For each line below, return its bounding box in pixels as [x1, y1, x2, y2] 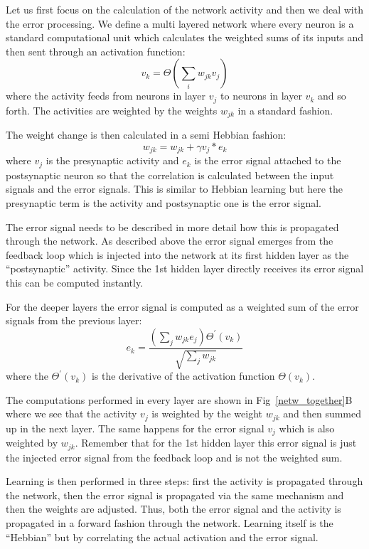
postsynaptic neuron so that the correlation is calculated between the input [6, 167, 334, 182]
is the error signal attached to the [194, 153, 341, 168]
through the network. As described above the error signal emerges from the [6, 233, 333, 248]
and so [317, 88, 346, 103]
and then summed [283, 406, 362, 421]
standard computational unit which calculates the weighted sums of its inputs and [6, 30, 363, 45]
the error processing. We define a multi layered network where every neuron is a [6, 16, 354, 31]
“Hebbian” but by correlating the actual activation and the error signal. [6, 529, 319, 544]
